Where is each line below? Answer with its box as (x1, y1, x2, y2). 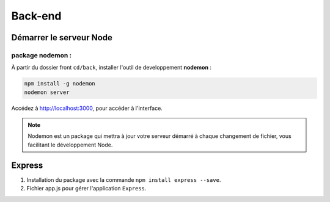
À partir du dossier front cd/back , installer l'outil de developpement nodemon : (11, 64, 212, 71)
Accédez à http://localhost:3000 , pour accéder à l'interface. (11, 104, 163, 112)
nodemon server (24, 88, 70, 96)
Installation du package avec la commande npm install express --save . (26, 176, 221, 183)
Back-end (11, 9, 62, 23)
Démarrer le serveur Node (11, 32, 113, 43)
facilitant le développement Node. (28, 141, 113, 148)
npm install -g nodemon (24, 80, 96, 87)
